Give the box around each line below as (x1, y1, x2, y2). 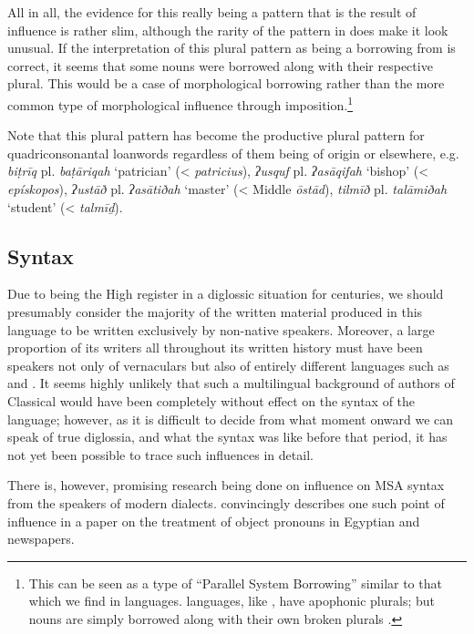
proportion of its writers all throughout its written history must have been (7, 338, 423, 357)
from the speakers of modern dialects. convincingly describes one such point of (7, 493, 445, 512)
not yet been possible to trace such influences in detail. (7, 445, 314, 464)
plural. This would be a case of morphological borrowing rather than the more (7, 74, 445, 93)
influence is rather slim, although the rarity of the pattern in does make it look (7, 20, 448, 39)
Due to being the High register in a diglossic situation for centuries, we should (7, 284, 444, 303)
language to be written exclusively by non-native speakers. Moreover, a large (7, 320, 435, 339)
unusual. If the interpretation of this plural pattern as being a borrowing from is (7, 38, 456, 57)
